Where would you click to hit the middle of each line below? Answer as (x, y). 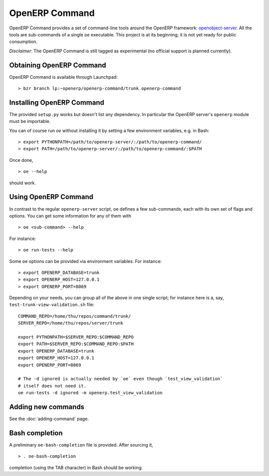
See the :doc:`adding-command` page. (49, 419)
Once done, (21, 160)
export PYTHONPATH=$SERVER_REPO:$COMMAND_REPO (76, 337)
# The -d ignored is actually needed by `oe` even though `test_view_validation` (121, 379)
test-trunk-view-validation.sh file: (52, 305)
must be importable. (30, 121)
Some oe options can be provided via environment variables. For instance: (85, 261)
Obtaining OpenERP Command (58, 65)
